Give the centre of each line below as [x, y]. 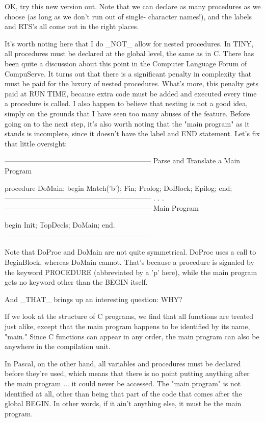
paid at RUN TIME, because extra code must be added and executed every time [131, 93]
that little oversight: [36, 143]
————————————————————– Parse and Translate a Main [123, 160]
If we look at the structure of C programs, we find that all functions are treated [129, 316]
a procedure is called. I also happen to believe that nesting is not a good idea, [126, 103]
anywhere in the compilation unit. [58, 346]
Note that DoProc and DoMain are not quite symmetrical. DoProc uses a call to [130, 252]
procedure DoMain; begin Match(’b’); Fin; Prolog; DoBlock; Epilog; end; [118, 188]
